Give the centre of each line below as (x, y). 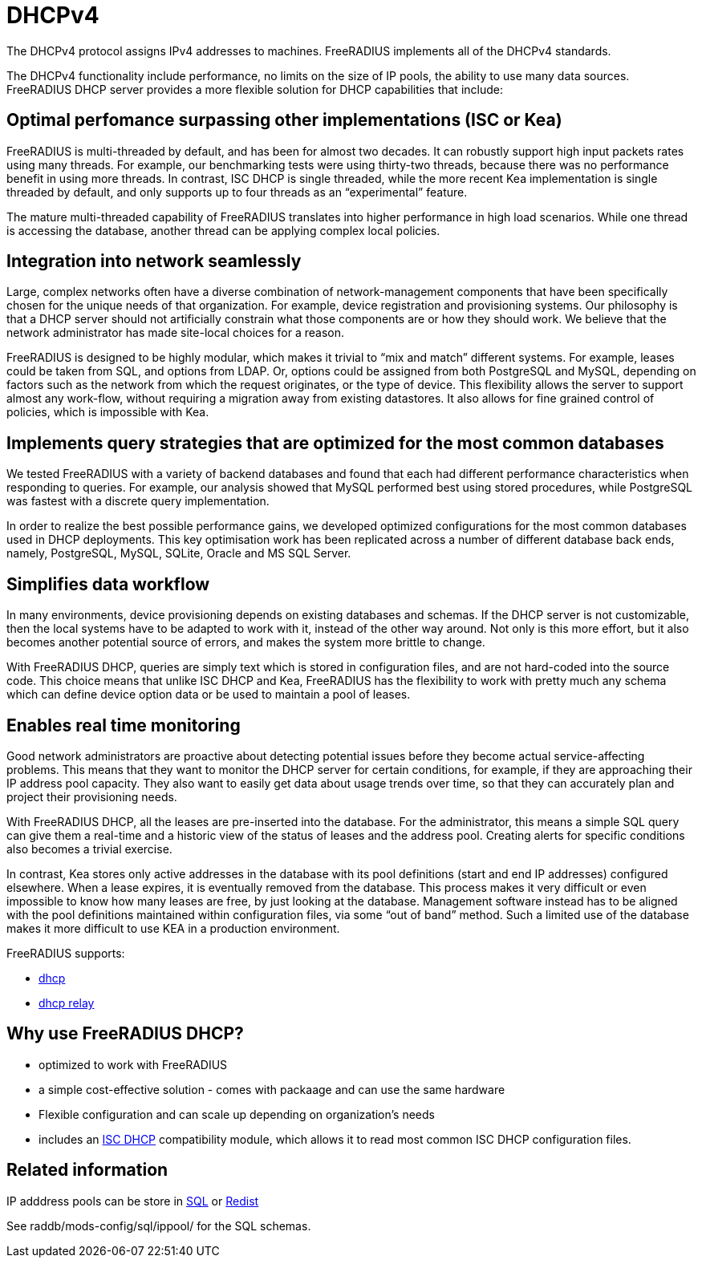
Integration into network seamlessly (154, 261)
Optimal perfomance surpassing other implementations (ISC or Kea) (284, 120)
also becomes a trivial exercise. (89, 849)
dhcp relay (67, 1003)
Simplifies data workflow (108, 584)
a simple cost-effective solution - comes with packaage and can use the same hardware (272, 1089)
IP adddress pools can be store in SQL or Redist (133, 1201)
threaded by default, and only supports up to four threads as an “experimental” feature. (237, 192)
